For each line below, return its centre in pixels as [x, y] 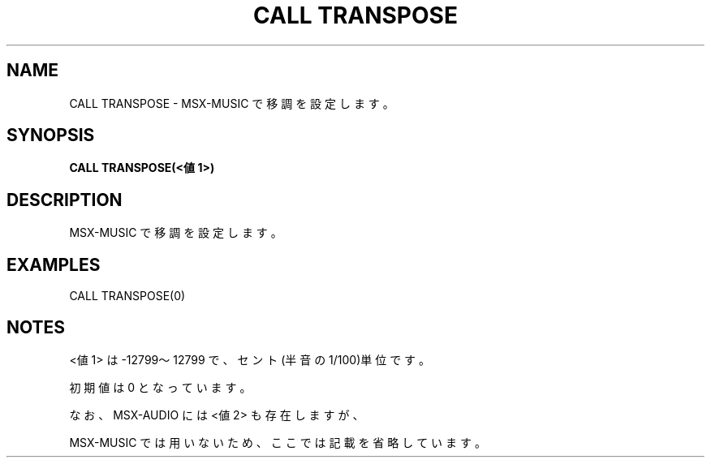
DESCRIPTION [65, 200]
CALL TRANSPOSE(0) [127, 296]
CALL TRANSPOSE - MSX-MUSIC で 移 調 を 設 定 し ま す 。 [232, 103]
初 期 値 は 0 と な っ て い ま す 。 [160, 387]
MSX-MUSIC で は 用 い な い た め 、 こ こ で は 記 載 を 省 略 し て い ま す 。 [278, 442]
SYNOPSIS [51, 135]
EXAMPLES [54, 264]
